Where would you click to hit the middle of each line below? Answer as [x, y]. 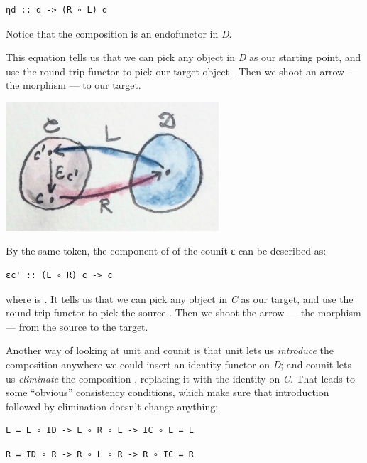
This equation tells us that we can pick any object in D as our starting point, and [183, 57]
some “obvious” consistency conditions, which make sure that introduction [168, 392]
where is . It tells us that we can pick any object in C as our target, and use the [180, 298]
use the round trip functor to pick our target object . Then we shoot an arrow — [182, 71]
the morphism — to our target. [73, 85]
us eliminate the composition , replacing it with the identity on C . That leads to [180, 378]
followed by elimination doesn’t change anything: [112, 406]
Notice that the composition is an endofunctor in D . [119, 33]
